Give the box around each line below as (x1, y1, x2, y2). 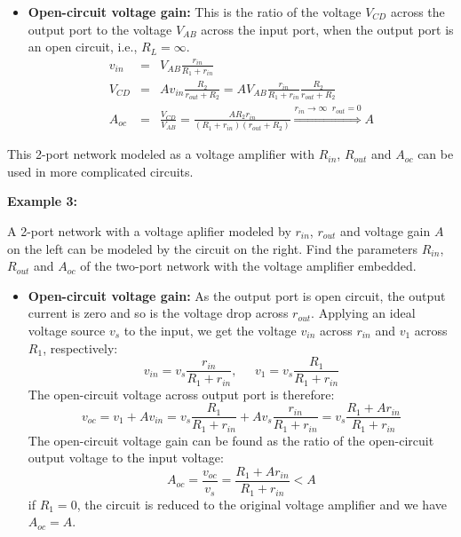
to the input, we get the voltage (123, 320, 297, 339)
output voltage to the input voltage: (28, 448, 224, 467)
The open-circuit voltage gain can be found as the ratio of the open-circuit (28, 430, 434, 449)
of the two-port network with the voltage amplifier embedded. (80, 257, 417, 275)
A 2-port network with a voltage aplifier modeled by (7, 222, 291, 241)
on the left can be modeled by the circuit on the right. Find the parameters (7, 239, 418, 257)
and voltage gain (340, 222, 431, 241)
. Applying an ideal (311, 304, 416, 322)
